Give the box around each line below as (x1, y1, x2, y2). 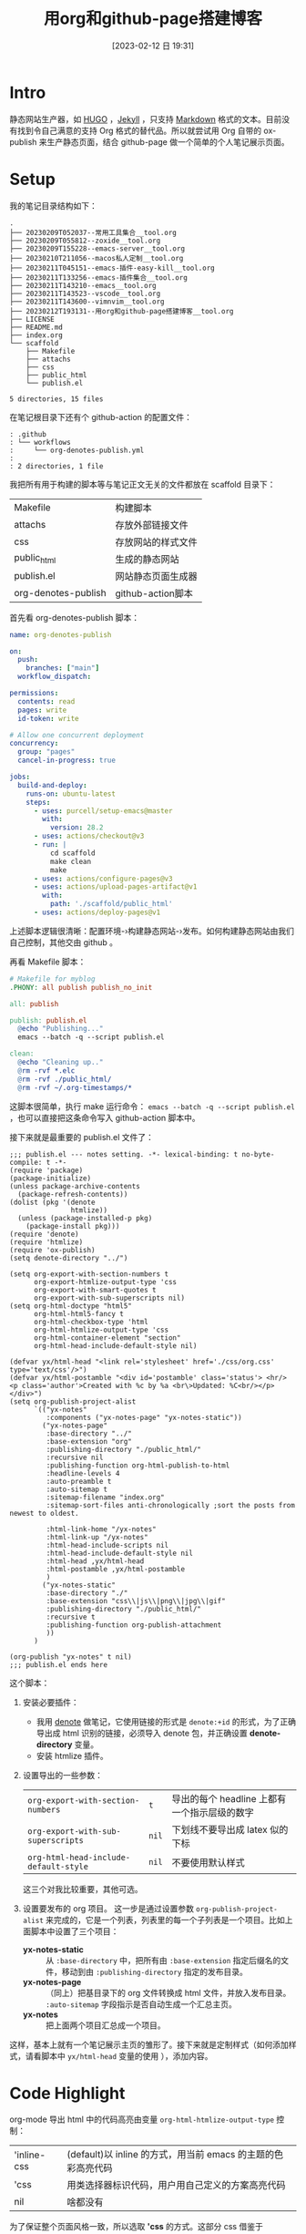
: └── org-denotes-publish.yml (9, 446, 145, 455)
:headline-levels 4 (46, 1468, 120, 1477)
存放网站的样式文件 (115, 535, 198, 548)
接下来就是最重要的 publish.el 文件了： (9, 1131, 155, 1142)
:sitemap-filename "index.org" (46, 1492, 166, 1502)
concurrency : (9, 739, 59, 748)
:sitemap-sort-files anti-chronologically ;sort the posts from (46, 1500, 296, 1509)
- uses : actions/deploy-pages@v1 (33, 908, 161, 917)
